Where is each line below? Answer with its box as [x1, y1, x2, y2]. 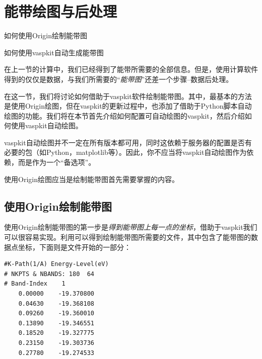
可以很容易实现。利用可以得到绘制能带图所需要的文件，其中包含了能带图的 [4, 232, 251, 242]
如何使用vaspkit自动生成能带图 [4, 47, 104, 57]
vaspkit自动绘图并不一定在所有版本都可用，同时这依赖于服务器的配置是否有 [4, 137, 252, 147]
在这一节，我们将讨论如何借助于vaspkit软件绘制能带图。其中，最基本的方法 [4, 91, 252, 101]
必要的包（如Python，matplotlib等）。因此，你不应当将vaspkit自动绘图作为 [4, 147, 247, 157]
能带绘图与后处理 [4, 1, 117, 22]
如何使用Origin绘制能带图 [4, 30, 87, 41]
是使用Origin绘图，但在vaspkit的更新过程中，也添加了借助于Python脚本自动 [4, 101, 252, 111]
